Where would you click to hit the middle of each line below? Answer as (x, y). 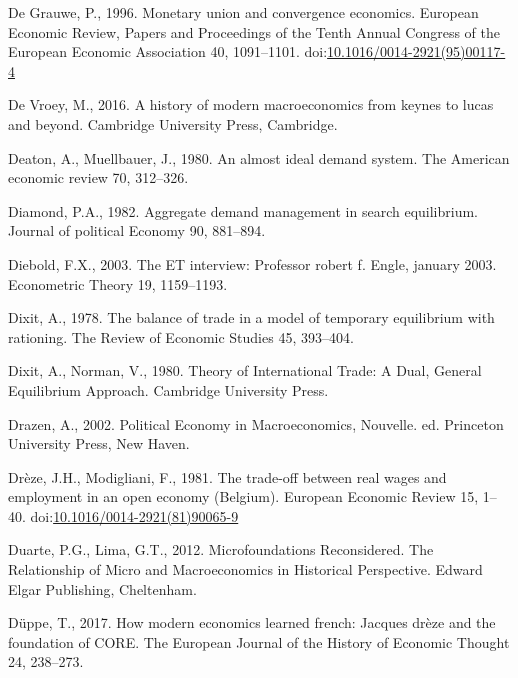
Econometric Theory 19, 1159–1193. (118, 283)
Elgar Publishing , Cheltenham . (102, 588)
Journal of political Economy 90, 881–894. (137, 230)
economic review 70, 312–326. (98, 177)
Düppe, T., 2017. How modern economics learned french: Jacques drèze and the (252, 622)
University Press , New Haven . (99, 443)
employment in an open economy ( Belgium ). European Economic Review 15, (243, 496)
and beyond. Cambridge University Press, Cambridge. (173, 123)
